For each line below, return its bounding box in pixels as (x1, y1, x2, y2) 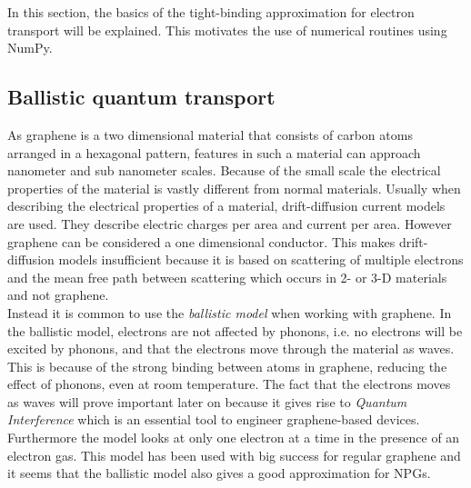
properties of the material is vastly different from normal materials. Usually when (7, 178, 461, 197)
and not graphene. (7, 285, 109, 304)
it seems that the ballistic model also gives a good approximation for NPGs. (7, 463, 431, 483)
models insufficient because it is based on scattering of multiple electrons (58, 250, 464, 269)
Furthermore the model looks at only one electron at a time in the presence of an (7, 428, 460, 447)
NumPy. (7, 38, 53, 57)
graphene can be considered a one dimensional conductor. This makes (7, 232, 396, 251)
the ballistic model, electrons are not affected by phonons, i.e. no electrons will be (7, 321, 463, 340)
